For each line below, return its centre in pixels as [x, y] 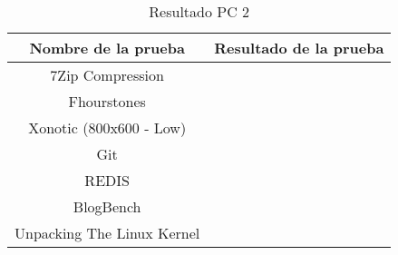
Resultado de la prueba [299, 48]
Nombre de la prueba [107, 48]
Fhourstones [107, 101]
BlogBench [107, 206]
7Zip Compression [107, 75]
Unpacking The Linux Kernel [107, 233]
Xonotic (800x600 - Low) [107, 127]
